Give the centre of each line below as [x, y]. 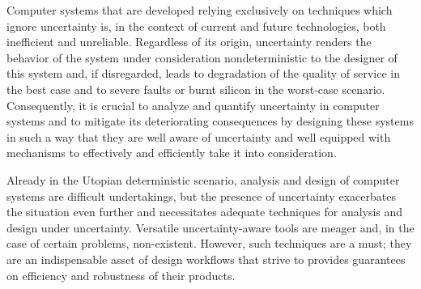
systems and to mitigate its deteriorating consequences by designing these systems [210, 121]
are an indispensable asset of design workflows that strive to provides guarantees [206, 259]
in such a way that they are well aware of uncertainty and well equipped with [199, 136]
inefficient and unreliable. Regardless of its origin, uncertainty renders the [189, 42]
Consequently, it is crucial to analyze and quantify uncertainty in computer [193, 105]
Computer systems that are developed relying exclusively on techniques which [200, 10]
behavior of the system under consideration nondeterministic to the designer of [202, 57]
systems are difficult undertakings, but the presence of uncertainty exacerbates [201, 195]
